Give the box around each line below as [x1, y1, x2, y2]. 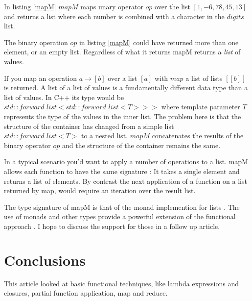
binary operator [4, 140, 51, 150]
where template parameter [161, 101, 240, 112]
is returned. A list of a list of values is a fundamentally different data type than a [4, 82, 248, 93]
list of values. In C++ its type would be [4, 92, 124, 102]
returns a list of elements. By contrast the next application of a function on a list [4, 176, 247, 186]
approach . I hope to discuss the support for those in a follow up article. [4, 221, 220, 231]
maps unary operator [80, 1, 143, 11]
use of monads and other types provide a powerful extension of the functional [4, 211, 236, 222]
